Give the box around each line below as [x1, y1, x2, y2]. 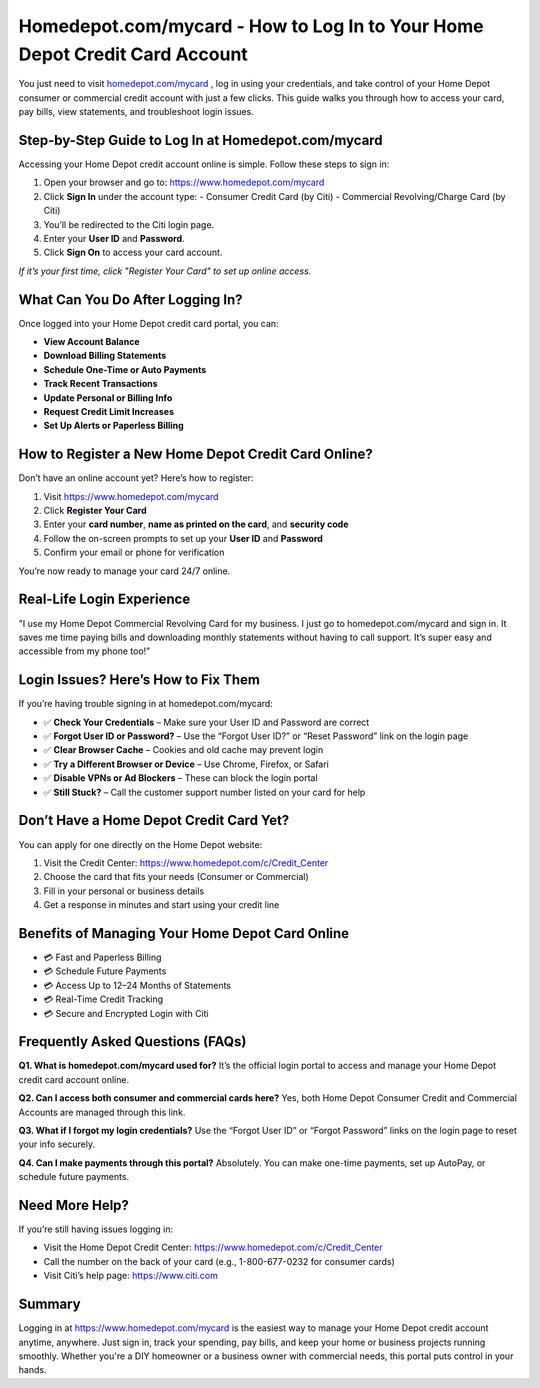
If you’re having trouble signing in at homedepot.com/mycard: [18, 698, 274, 710]
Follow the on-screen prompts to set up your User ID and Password [43, 532, 324, 544]
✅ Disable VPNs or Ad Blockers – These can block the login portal [43, 772, 319, 784]
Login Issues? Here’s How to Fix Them [18, 671, 260, 689]
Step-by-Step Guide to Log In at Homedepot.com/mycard [18, 131, 384, 149]
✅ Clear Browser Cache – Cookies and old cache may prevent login [43, 744, 324, 756]
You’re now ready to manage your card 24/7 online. [18, 565, 231, 577]
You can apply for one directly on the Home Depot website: [18, 838, 263, 850]
